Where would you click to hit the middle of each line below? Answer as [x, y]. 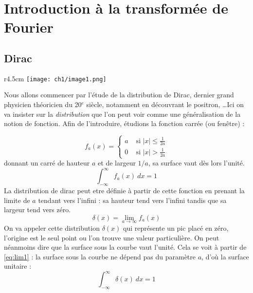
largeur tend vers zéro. [37, 210]
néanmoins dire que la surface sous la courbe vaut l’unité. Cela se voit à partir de [125, 247]
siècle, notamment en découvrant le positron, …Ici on [165, 104]
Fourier [29, 27]
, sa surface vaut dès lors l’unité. [196, 163]
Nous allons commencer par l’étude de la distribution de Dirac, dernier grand [119, 95]
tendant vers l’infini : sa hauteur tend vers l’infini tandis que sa [132, 200]
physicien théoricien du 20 [43, 104]
